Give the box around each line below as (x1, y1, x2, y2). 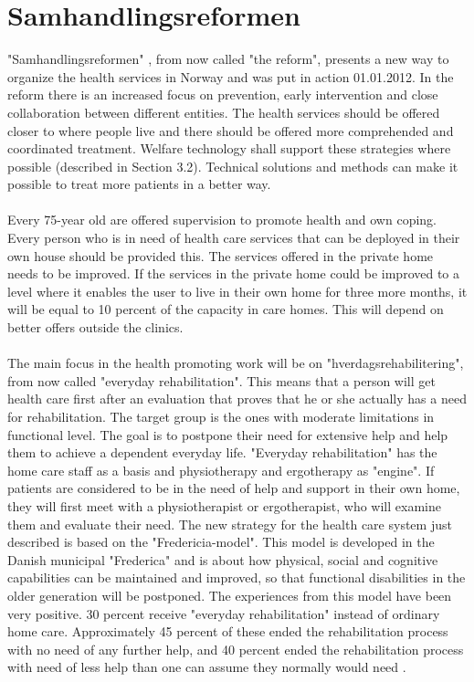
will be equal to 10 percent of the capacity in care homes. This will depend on (7, 299, 444, 319)
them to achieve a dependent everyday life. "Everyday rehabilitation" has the (7, 443, 437, 462)
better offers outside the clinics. (7, 318, 184, 337)
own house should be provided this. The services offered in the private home (7, 246, 434, 265)
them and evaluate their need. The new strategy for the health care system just (7, 514, 452, 533)
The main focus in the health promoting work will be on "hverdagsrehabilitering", (7, 353, 464, 372)
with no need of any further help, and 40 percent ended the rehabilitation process (7, 639, 464, 658)
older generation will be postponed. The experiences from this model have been (7, 585, 452, 604)
